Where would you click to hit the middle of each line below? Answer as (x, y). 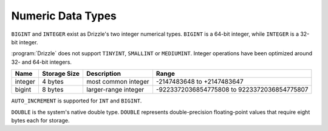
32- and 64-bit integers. (42, 62)
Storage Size (61, 74)
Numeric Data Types (64, 16)
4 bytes (53, 82)
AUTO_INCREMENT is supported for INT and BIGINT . (77, 101)
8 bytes (53, 90)
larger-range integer (115, 90)
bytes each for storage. (40, 120)
